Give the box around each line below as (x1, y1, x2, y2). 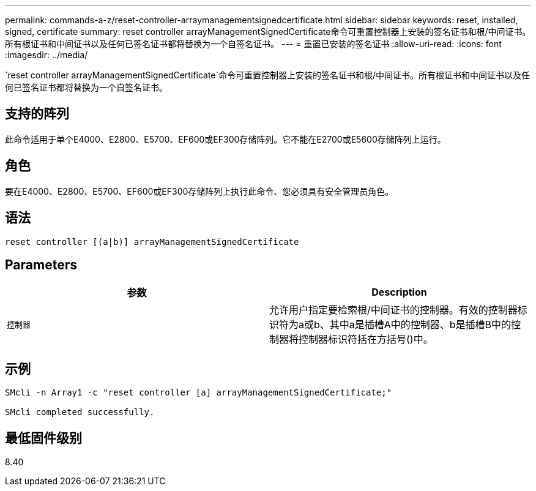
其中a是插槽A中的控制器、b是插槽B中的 (329, 318, 512, 331)
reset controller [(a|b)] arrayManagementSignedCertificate (5, 236, 299, 247)
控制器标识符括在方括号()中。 (299, 333, 433, 346)
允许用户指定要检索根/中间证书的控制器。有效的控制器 (269, 304, 518, 317)
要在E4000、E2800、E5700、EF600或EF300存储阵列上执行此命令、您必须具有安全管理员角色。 (5, 186, 394, 197)
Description (371, 286, 427, 299)
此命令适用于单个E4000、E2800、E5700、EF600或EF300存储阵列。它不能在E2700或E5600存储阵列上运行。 (5, 133, 446, 144)
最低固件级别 (5, 430, 82, 446)
